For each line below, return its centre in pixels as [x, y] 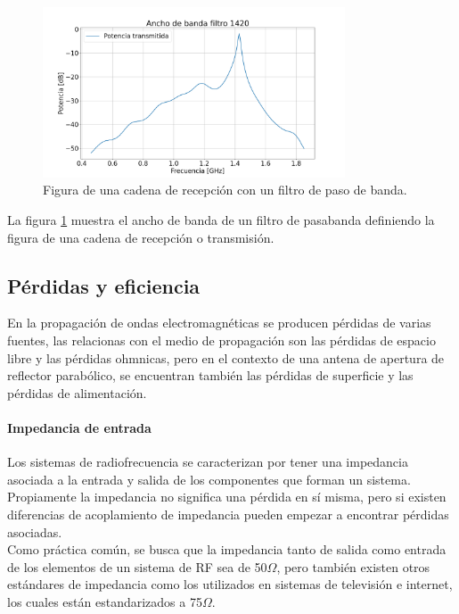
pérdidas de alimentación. [77, 392]
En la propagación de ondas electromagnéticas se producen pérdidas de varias [219, 323]
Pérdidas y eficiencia [104, 285]
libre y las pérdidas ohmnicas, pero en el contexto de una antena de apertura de [226, 357]
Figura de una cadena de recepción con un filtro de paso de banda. [225, 190]
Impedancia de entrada [79, 427]
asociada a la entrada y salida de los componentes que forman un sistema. [209, 479]
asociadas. [35, 531]
